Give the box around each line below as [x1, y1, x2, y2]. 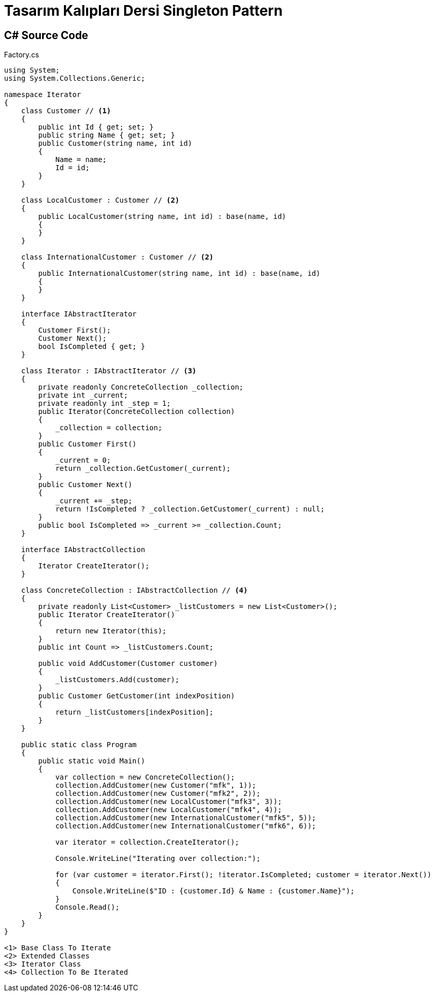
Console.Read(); [55, 903, 120, 912]
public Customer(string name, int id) [38, 139, 192, 148]
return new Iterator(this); [55, 627, 167, 635]
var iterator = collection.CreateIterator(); [55, 838, 239, 847]
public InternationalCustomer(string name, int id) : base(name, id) [38, 269, 320, 278]
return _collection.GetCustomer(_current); [55, 464, 231, 473]
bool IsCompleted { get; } [38, 342, 146, 351]
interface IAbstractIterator [21, 310, 137, 318]
